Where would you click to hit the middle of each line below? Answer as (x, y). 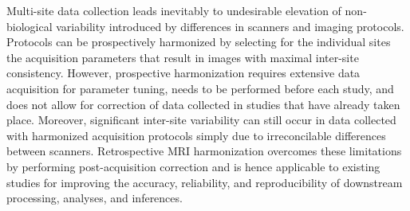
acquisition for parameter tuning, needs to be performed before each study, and (200, 88)
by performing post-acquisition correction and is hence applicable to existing (193, 166)
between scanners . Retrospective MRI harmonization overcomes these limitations (204, 151)
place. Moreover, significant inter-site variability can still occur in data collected (201, 120)
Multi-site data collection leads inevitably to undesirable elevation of (174, 10)
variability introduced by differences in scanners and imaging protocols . (230, 26)
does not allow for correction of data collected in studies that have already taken (203, 104)
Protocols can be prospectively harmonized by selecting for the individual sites (199, 42)
